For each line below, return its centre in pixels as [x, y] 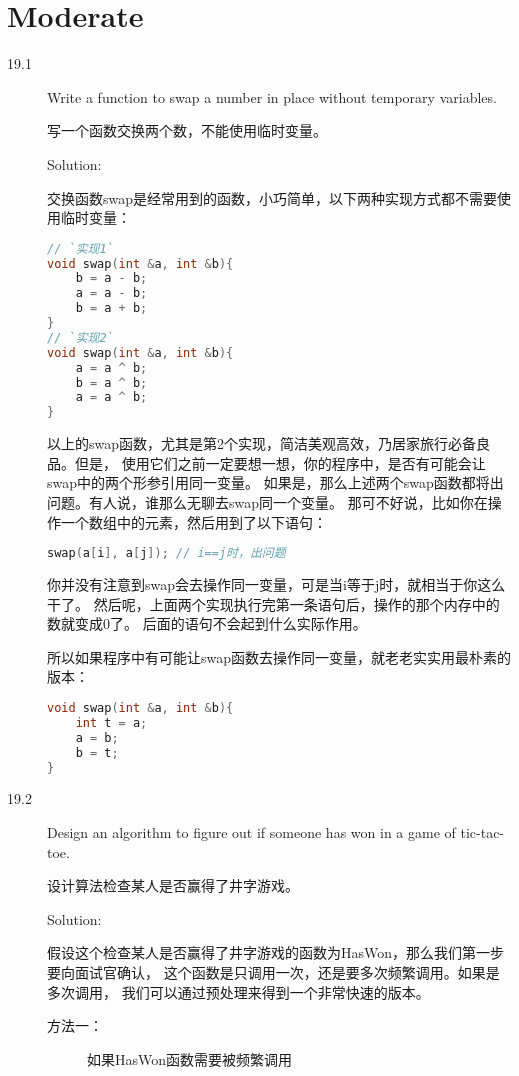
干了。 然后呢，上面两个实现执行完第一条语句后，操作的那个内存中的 [273, 603]
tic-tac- [482, 831]
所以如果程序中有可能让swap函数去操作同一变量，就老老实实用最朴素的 [279, 656]
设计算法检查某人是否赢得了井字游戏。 [173, 885]
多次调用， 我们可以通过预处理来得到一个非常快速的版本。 [238, 991]
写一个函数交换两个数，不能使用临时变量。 [187, 130]
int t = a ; [111, 722]
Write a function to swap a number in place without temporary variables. [272, 96]
